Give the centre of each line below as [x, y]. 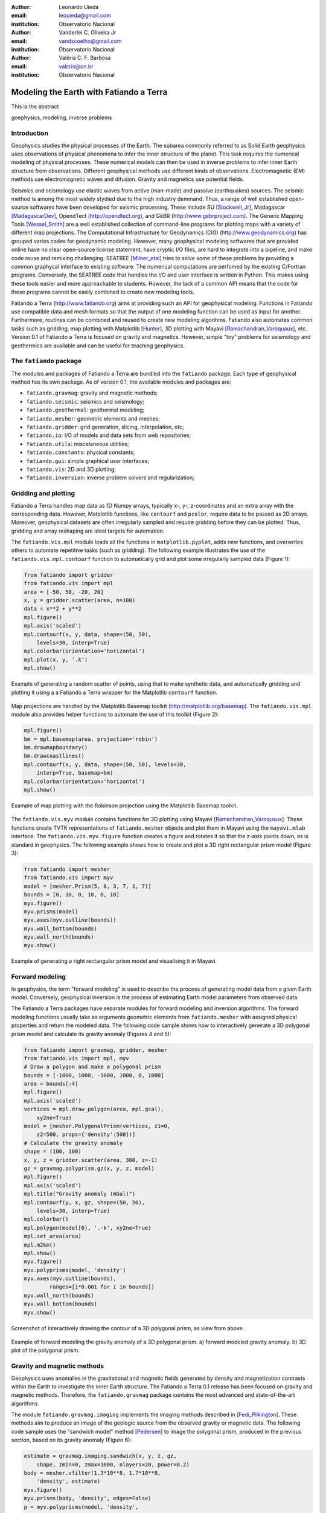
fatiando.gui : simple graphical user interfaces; [88, 461]
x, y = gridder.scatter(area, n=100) [80, 600]
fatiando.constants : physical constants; [81, 452]
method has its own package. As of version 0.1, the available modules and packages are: [121, 382]
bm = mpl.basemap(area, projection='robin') [91, 739]
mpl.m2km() [40, 1245]
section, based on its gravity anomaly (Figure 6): [72, 1440]
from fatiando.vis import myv [69, 878]
